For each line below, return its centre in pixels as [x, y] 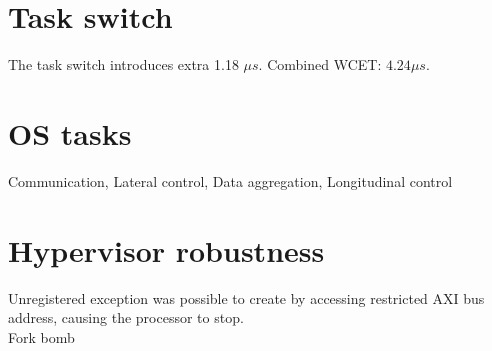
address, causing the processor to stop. [126, 317]
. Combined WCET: [320, 64]
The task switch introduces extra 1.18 [123, 64]
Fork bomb [41, 336]
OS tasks [70, 132]
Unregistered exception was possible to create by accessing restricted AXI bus [246, 297]
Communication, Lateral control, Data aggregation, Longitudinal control [230, 180]
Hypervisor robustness [166, 249]
